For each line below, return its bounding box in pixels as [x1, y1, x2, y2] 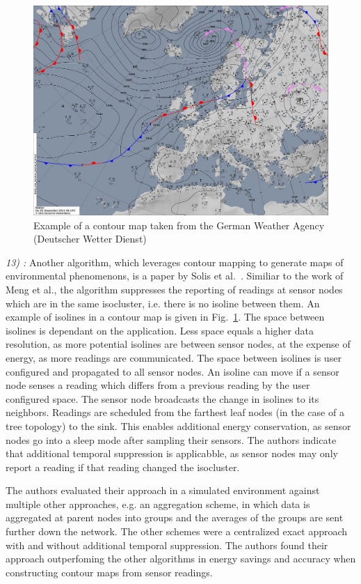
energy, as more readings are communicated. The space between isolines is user [6, 350, 342, 364]
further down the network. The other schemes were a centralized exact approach [6, 524, 348, 539]
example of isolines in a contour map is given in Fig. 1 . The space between [6, 309, 325, 324]
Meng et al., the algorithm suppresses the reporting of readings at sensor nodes [6, 282, 343, 296]
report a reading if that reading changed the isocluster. [6, 459, 240, 474]
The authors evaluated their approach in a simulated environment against [6, 483, 320, 498]
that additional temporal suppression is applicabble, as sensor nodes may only [6, 446, 338, 461]
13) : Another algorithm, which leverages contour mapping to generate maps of [6, 254, 344, 269]
